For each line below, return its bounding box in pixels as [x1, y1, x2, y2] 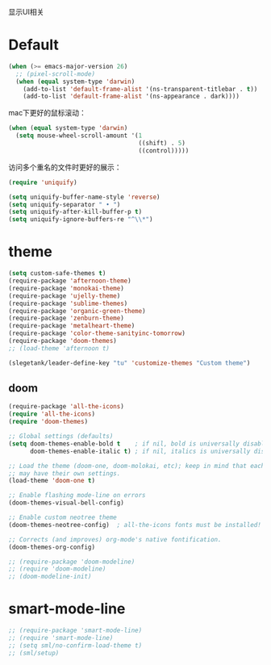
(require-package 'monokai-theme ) [8, 284, 125, 292]
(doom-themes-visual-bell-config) [8, 499, 125, 507]
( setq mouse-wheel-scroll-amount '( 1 [15, 132, 143, 140]
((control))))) [138, 146, 190, 155]
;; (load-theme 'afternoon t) [8, 344, 110, 353]
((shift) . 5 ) [138, 140, 186, 148]
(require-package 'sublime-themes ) [8, 299, 128, 307]
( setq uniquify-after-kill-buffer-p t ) [8, 208, 143, 216]
